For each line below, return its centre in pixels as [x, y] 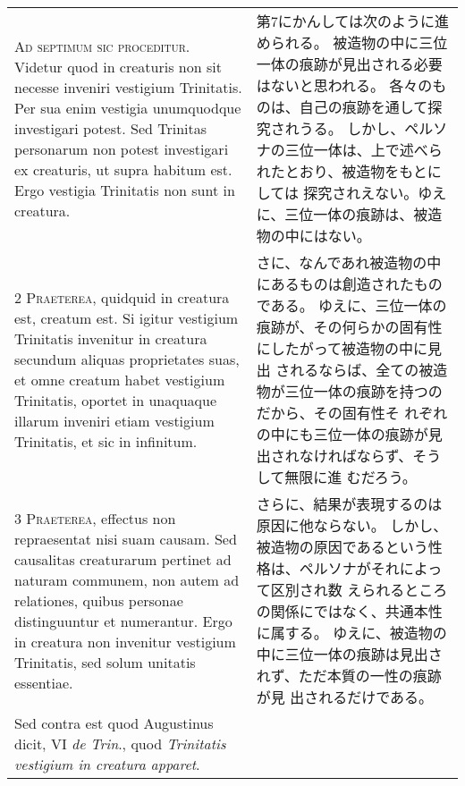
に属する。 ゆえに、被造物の [351, 633]
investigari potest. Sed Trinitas [111, 128]
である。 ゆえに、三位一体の [351, 305]
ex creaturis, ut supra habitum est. [123, 169]
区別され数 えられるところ [359, 590]
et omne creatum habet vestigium [120, 380]
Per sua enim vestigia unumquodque [128, 107]
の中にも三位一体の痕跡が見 [349, 434]
